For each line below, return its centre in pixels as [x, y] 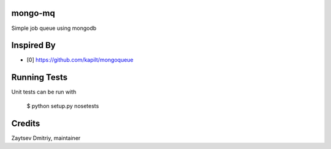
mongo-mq [33, 13]
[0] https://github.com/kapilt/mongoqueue [80, 60]
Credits [26, 123]
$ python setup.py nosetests [63, 106]
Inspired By [33, 45]
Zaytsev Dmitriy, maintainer [46, 138]
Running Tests [39, 77]
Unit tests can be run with [44, 92]
